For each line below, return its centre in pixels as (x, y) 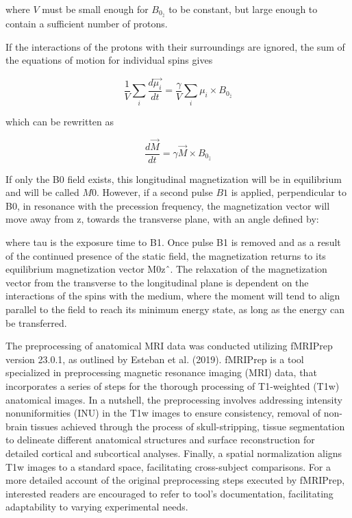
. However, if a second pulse (155, 192)
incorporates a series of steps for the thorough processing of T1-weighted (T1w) (173, 385)
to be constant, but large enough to (243, 9)
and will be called (42, 192)
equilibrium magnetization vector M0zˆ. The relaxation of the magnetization (166, 269)
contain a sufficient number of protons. (87, 24)
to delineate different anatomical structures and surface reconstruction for (160, 440)
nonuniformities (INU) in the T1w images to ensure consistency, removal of (163, 413)
